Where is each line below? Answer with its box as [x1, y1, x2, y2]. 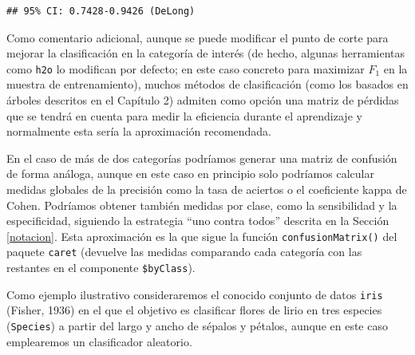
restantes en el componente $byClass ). [6, 259, 196, 276]
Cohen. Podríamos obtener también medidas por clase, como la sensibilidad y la [6, 196, 397, 213]
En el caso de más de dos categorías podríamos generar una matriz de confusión [6, 149, 397, 166]
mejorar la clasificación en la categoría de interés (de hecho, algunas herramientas [6, 45, 405, 61]
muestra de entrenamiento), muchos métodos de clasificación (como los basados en [6, 76, 409, 93]
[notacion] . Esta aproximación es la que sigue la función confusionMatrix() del [6, 227, 397, 244]
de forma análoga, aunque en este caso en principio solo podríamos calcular [6, 165, 374, 182]
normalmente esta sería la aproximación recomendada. [6, 123, 272, 140]
